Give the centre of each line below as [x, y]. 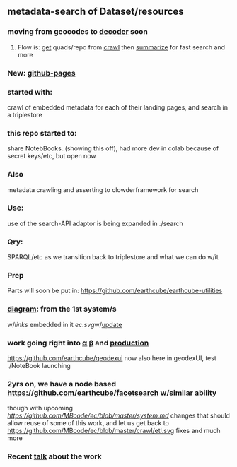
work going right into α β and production [78, 343]
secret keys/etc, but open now [52, 156]
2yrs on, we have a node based [62, 384]
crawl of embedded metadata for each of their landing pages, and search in [118, 107]
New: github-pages [41, 73]
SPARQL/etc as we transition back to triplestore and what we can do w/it [113, 257]
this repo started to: [42, 133]
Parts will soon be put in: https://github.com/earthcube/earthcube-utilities [115, 291]
